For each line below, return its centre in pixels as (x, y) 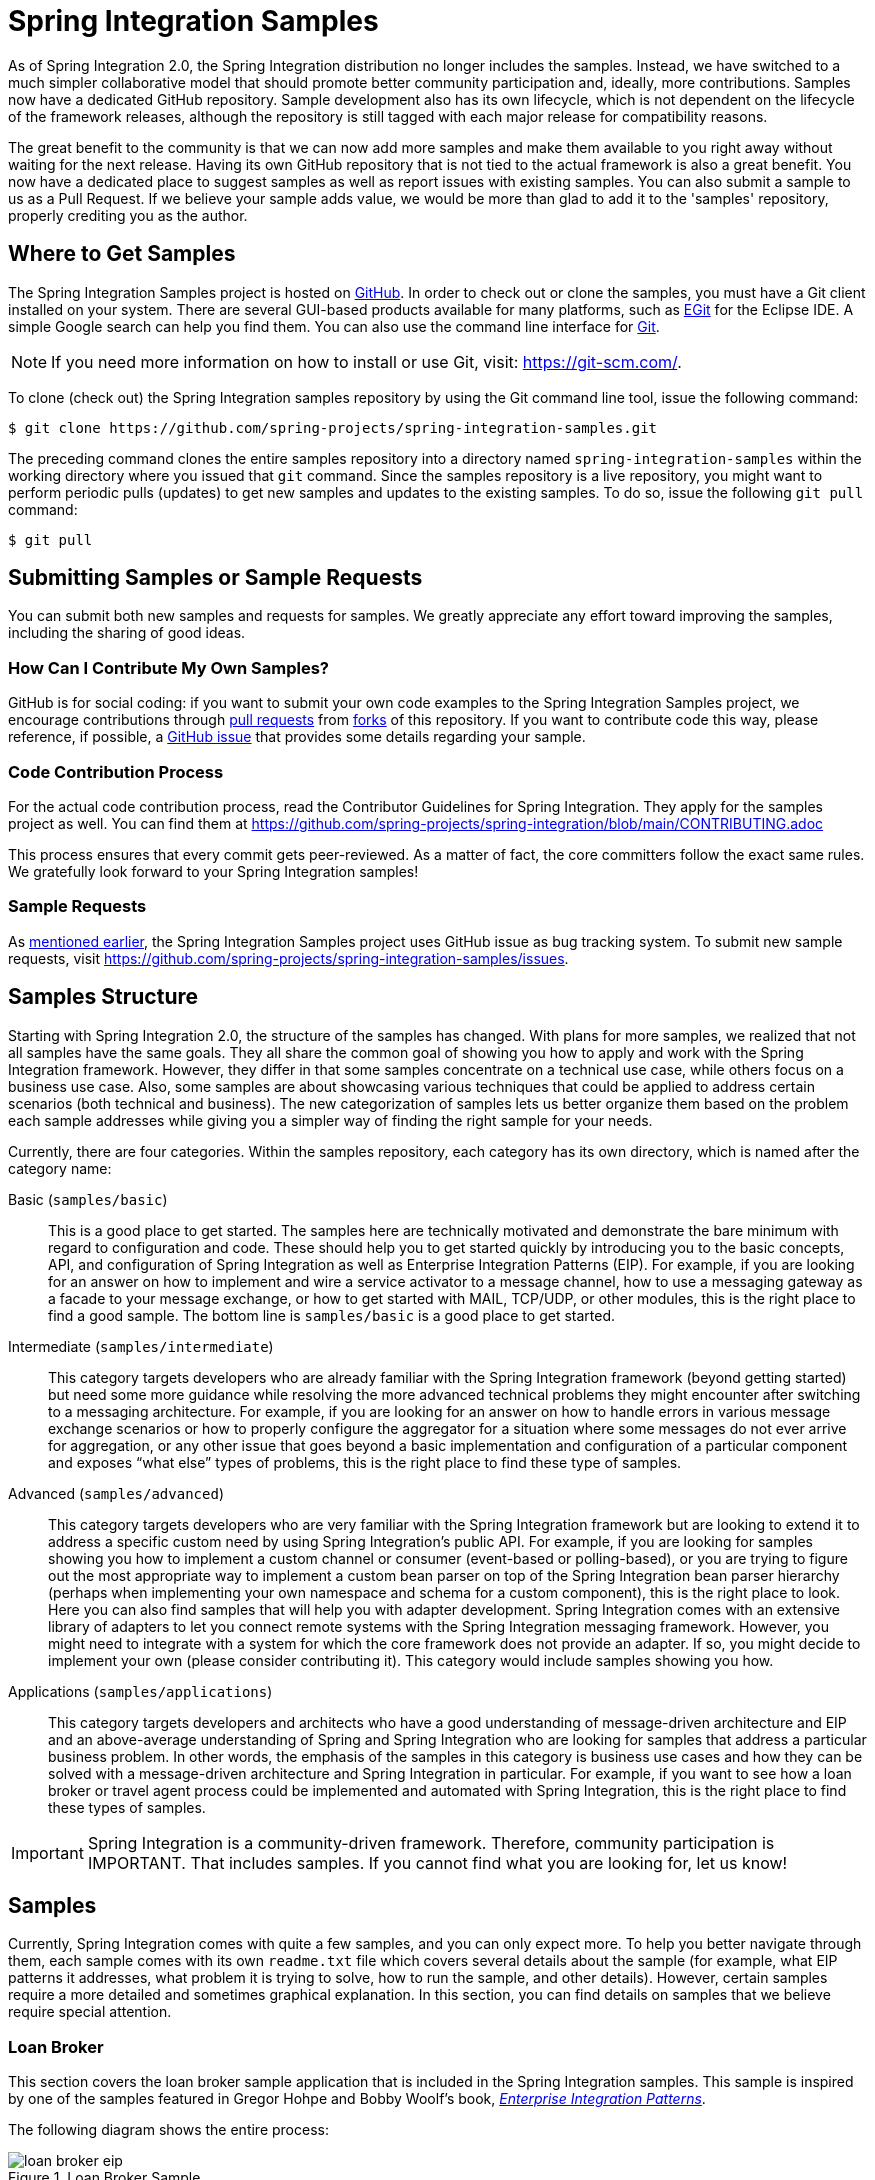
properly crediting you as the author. (128, 215)
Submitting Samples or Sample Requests (215, 578)
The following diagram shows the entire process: (168, 2130)
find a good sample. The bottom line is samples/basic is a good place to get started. (332, 1315)
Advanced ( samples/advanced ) (116, 1493)
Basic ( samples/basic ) (88, 1199)
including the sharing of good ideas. (127, 633)
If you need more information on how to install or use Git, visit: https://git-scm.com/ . (366, 361)
